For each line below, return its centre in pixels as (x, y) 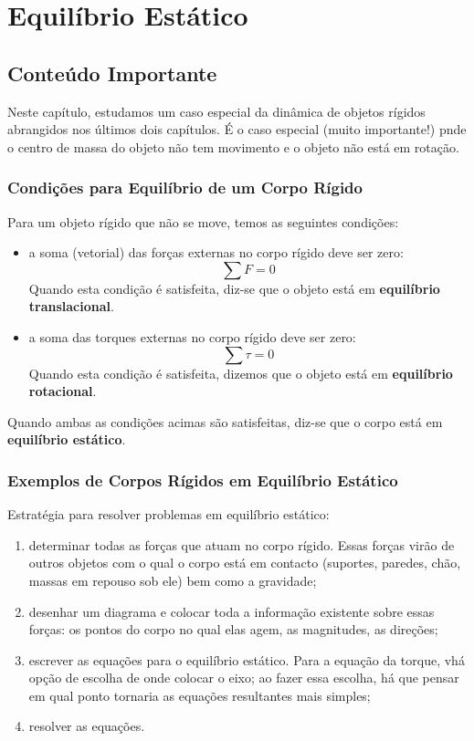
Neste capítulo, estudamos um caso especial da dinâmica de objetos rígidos (216, 111)
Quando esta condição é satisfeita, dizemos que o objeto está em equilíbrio (241, 373)
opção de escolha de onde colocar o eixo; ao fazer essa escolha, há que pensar (244, 678)
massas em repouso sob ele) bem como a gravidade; (173, 580)
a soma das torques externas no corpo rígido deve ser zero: (192, 336)
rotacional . (63, 391)
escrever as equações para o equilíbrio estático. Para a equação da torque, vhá (247, 659)
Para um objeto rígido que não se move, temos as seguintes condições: (203, 221)
